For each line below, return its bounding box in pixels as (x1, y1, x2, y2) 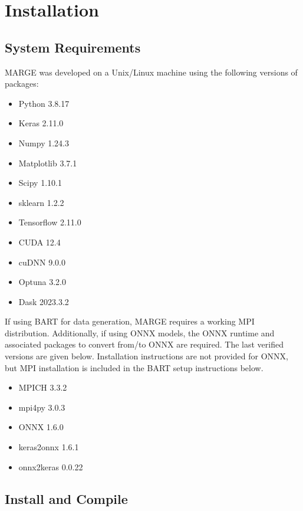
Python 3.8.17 (18, 97, 70, 109)
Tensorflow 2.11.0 (18, 216, 81, 228)
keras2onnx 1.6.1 (18, 441, 79, 453)
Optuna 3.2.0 (18, 276, 66, 288)
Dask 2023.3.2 (18, 295, 69, 307)
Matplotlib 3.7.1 (18, 156, 77, 169)
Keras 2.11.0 (18, 117, 64, 129)
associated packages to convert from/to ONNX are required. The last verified (5, 338, 284, 351)
